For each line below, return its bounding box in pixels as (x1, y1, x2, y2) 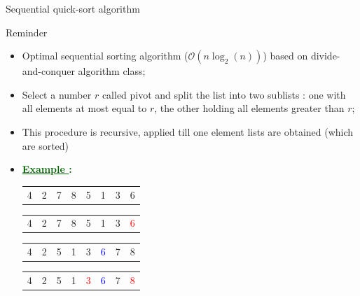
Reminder (6, 24, 48, 39)
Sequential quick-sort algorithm (6, 1, 140, 15)
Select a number (22, 87, 92, 101)
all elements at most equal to (22, 101, 147, 115)
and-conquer (22, 64, 75, 78)
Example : (22, 162, 72, 176)
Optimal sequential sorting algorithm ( (22, 48, 188, 63)
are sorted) (22, 138, 69, 153)
